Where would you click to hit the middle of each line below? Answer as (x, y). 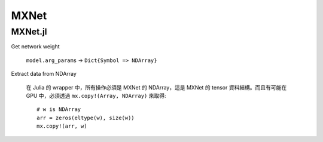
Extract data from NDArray (44, 74)
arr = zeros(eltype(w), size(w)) (86, 118)
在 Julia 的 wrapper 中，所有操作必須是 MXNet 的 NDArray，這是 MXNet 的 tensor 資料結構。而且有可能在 (156, 87)
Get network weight (35, 47)
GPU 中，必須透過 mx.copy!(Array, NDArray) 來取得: (96, 95)
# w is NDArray (59, 109)
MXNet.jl (29, 32)
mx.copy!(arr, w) (62, 126)
